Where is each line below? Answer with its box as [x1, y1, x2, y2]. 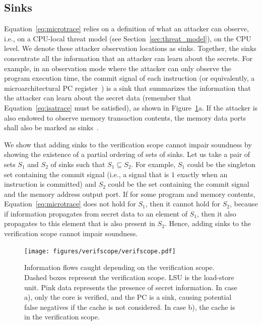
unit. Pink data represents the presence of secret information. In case [24, 282, 237, 292]
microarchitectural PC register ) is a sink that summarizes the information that [4, 82, 251, 93]
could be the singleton [187, 158, 255, 169]
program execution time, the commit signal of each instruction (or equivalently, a [4, 73, 255, 83]
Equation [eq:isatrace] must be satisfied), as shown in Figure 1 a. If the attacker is [4, 102, 258, 113]
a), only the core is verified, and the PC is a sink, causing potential [24, 292, 232, 302]
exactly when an [177, 169, 228, 179]
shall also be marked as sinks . [4, 122, 99, 133]
